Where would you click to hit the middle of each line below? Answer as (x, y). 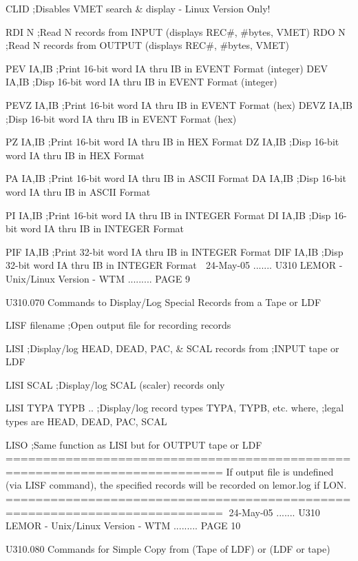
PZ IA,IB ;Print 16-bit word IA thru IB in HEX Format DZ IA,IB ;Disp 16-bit (172, 142)
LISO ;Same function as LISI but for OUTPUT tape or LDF (134, 444)
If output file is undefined (280, 471)
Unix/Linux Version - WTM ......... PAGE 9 (98, 278)
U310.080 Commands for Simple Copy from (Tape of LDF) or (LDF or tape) (168, 548)
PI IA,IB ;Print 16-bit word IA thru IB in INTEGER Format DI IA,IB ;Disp (168, 215)
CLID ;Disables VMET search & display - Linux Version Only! (138, 8)
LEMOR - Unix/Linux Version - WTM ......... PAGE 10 (123, 526)
